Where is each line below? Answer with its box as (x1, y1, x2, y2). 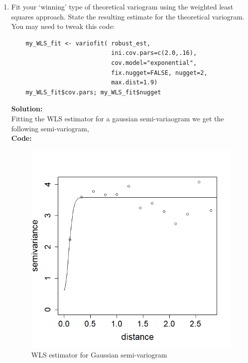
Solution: (11, 103, 43, 114)
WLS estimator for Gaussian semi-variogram (31, 350, 167, 360)
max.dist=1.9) (111, 79, 158, 86)
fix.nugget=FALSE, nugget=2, (111, 69, 208, 76)
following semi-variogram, (11, 123, 89, 133)
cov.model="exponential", (111, 59, 197, 66)
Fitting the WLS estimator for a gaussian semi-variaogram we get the (11, 113, 224, 123)
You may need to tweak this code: (11, 21, 115, 31)
